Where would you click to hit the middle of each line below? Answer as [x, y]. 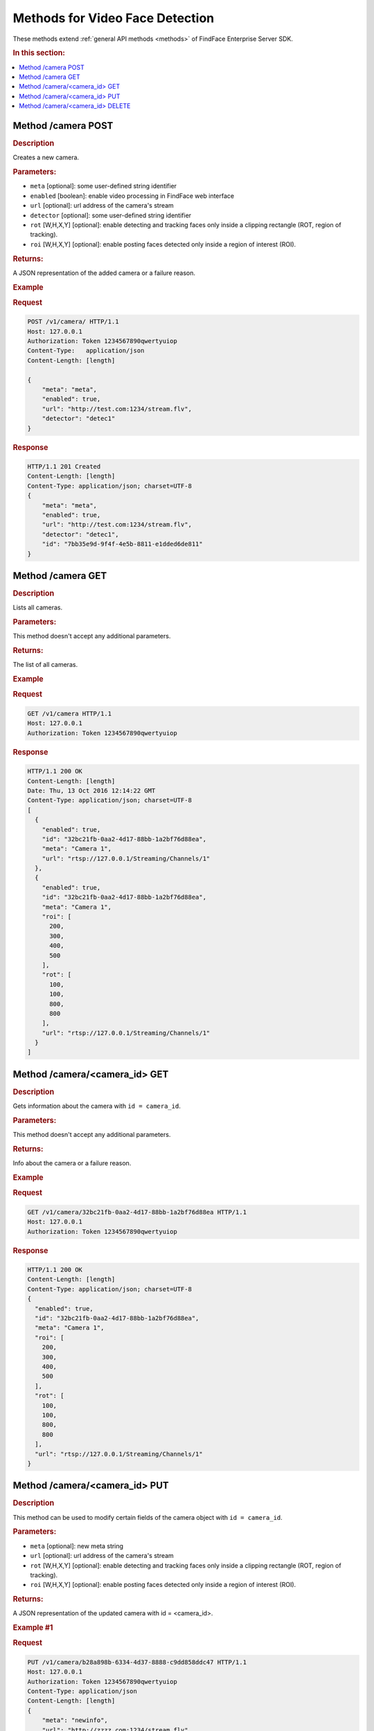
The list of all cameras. [45, 665]
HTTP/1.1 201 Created [64, 467]
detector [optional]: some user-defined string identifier [111, 215]
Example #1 [33, 1628]
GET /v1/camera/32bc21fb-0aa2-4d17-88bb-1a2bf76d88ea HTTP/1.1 [137, 1212]
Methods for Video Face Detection [114, 18]
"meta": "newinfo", [75, 1720]
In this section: [39, 53]
